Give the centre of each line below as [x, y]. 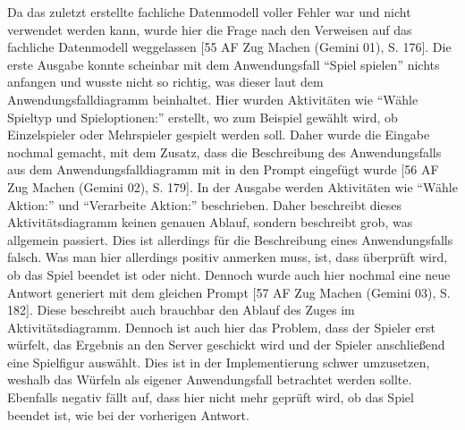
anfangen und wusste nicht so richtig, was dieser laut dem [165, 82]
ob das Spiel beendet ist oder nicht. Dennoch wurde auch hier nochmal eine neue [229, 274]
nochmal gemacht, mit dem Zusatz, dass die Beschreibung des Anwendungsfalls [224, 152]
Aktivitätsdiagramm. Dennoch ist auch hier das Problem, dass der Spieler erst [222, 327]
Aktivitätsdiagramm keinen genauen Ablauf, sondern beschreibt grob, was [210, 222]
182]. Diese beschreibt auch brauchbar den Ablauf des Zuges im [181, 310]
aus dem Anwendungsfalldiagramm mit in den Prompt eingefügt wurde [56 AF [223, 169]
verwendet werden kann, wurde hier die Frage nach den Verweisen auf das [210, 29]
